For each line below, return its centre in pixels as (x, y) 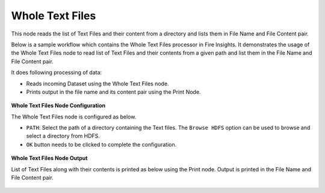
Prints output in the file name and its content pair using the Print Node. (113, 92)
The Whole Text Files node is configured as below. (74, 117)
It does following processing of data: (57, 73)
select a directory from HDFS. (63, 136)
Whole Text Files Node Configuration (58, 106)
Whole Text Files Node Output (49, 158)
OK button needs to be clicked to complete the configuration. (101, 144)
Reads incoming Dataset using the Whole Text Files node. (97, 84)
